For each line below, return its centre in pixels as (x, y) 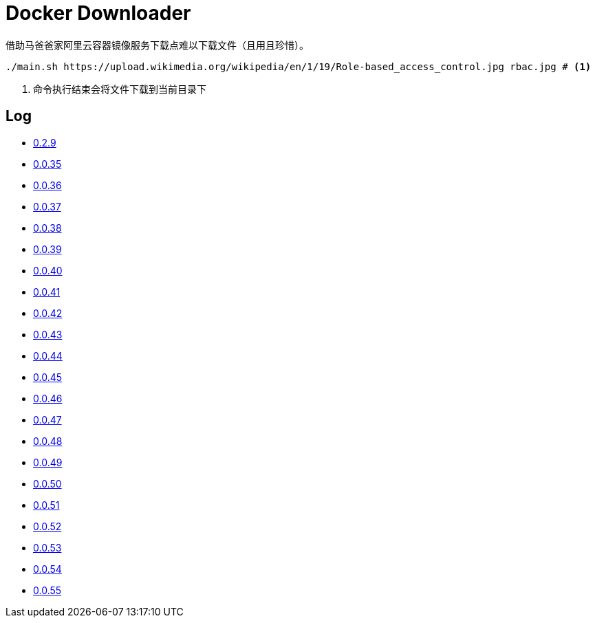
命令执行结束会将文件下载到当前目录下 (120, 89)
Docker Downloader (98, 13)
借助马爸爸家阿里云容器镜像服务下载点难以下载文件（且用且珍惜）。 (157, 45)
